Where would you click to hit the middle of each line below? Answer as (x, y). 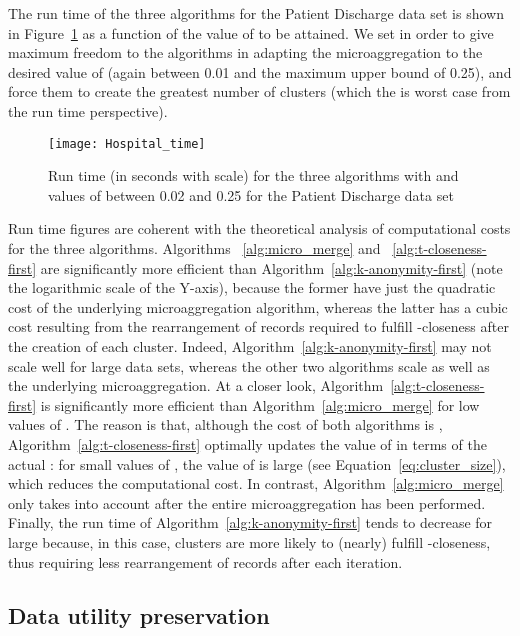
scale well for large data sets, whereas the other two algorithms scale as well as (249, 365)
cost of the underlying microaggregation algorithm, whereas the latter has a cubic (258, 306)
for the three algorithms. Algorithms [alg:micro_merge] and (194, 248)
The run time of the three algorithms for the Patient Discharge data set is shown (256, 13)
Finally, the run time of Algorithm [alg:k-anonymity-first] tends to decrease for (250, 522)
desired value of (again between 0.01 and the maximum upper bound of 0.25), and (260, 71)
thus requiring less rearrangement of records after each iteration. (205, 561)
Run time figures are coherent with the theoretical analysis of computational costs (259, 228)
